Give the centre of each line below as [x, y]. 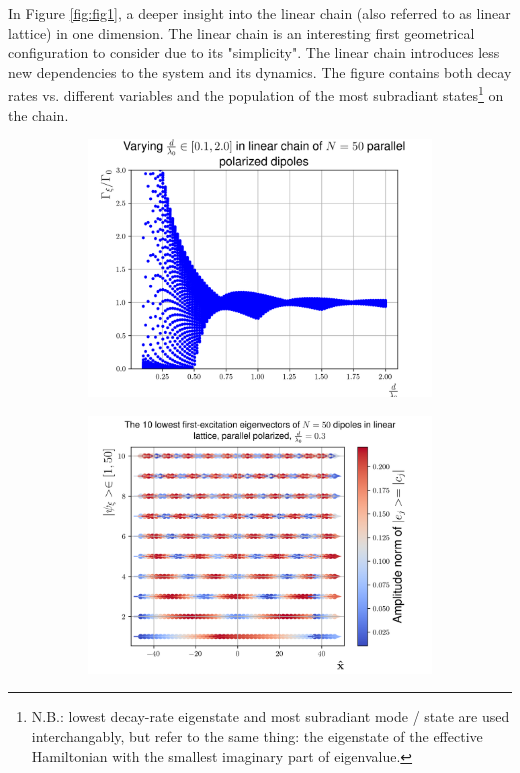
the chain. [38, 114]
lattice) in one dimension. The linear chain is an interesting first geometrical [241, 32]
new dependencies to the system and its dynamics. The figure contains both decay [260, 71]
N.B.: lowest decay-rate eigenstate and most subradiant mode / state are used [270, 716]
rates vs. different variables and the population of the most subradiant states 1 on [256, 94]
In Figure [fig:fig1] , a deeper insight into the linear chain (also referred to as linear [259, 13]
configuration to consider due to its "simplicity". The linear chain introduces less [254, 52]
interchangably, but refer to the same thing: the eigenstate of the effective [257, 736]
